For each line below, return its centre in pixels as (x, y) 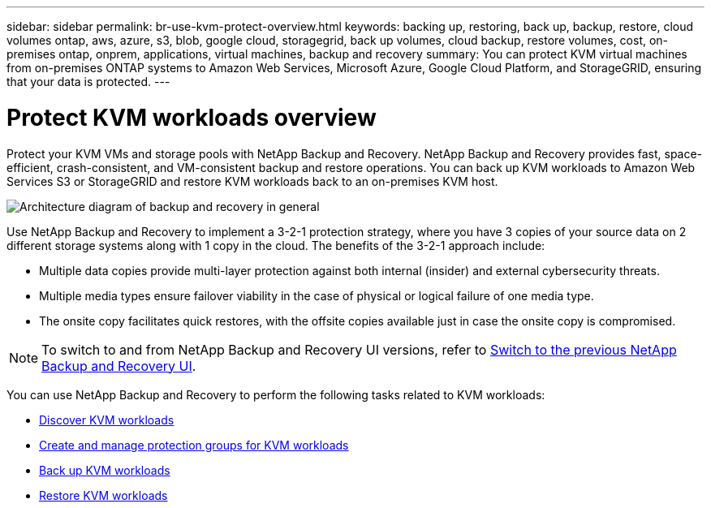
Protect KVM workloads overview (192, 117)
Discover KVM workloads (107, 420)
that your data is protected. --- (88, 82)
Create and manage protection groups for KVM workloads (194, 445)
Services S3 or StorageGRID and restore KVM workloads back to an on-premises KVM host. (252, 181)
